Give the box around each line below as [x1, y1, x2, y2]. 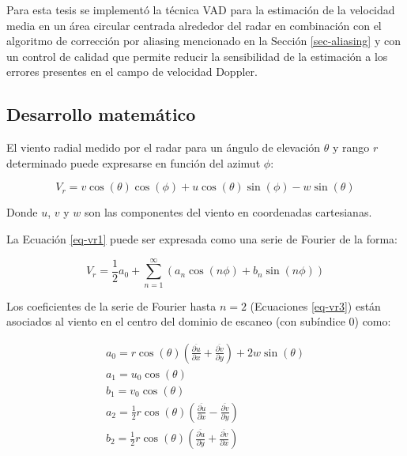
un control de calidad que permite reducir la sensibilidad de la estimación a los [6, 47, 388, 64]
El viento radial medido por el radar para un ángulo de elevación [6, 139, 321, 156]
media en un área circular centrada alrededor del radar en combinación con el [6, 17, 382, 33]
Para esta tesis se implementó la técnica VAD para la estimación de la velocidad [6, 2, 395, 17]
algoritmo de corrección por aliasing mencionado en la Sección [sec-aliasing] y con [6, 32, 401, 49]
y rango [333, 139, 370, 156]
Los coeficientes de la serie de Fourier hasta [6, 297, 217, 314]
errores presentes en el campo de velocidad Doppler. [6, 63, 258, 80]
